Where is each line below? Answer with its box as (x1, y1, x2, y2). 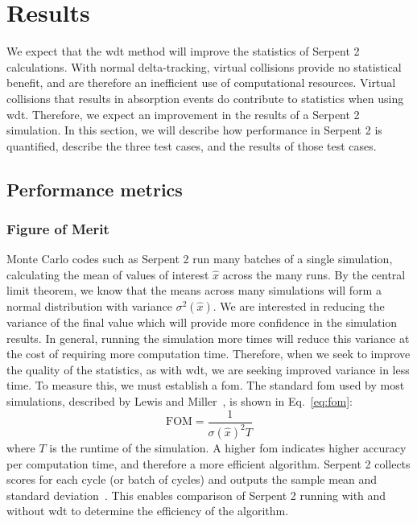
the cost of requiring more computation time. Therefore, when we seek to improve (6, 345, 411, 362)
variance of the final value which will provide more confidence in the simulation (6, 314, 398, 331)
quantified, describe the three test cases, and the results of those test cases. (6, 137, 377, 154)
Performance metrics (6, 176, 183, 201)
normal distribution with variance (6, 298, 172, 315)
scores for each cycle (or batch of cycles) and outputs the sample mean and (6, 471, 378, 488)
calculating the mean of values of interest (6, 266, 209, 283)
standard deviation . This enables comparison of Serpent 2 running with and (6, 486, 386, 503)
